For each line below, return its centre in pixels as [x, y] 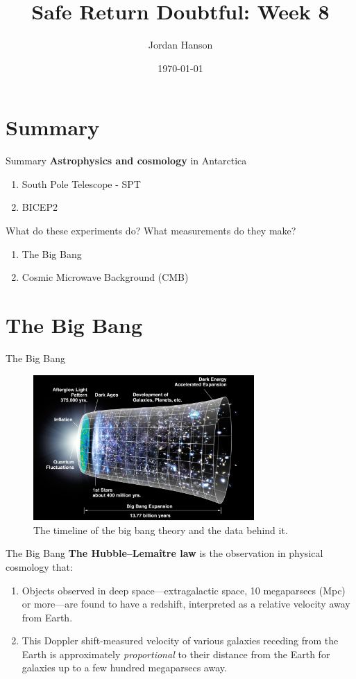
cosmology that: [39, 566]
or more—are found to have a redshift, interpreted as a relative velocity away [186, 604]
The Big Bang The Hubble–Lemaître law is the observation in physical [164, 553]
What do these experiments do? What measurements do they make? [151, 231]
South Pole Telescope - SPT [81, 183]
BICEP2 [40, 207]
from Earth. [47, 617]
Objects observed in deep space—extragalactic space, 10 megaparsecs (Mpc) [184, 590]
